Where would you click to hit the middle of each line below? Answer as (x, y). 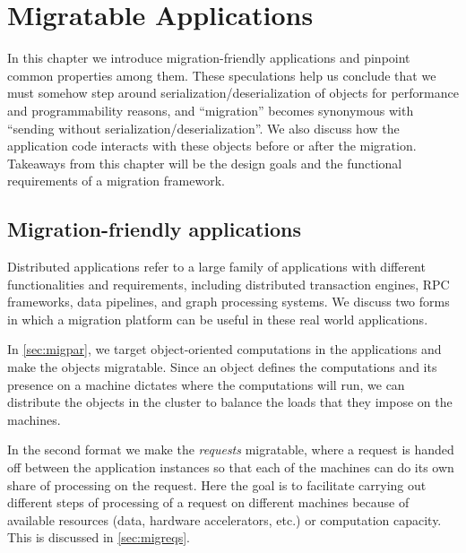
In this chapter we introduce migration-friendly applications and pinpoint (209, 58)
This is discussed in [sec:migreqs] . (99, 537)
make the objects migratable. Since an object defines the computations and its (222, 367)
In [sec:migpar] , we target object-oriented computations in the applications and (224, 349)
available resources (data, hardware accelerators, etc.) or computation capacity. (224, 519)
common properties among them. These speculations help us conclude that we (222, 75)
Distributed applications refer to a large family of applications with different (216, 267)
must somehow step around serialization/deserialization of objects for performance (233, 93)
